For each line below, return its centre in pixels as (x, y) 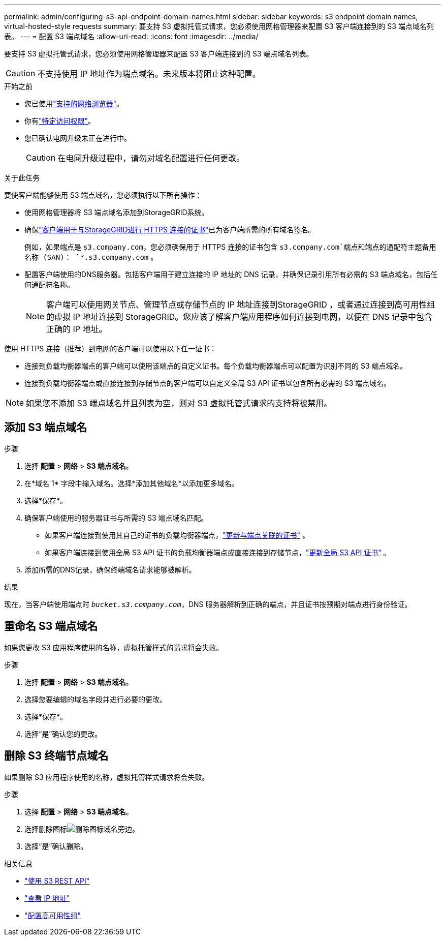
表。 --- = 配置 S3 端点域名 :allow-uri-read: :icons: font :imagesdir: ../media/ (131, 36)
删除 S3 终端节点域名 (56, 756)
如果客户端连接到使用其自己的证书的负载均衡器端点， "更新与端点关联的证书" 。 (177, 535)
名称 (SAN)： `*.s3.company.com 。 (91, 257)
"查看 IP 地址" (47, 898)
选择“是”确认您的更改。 (63, 734)
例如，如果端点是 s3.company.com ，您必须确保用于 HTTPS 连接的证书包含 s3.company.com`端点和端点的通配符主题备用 (230, 247)
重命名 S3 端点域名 (51, 626)
